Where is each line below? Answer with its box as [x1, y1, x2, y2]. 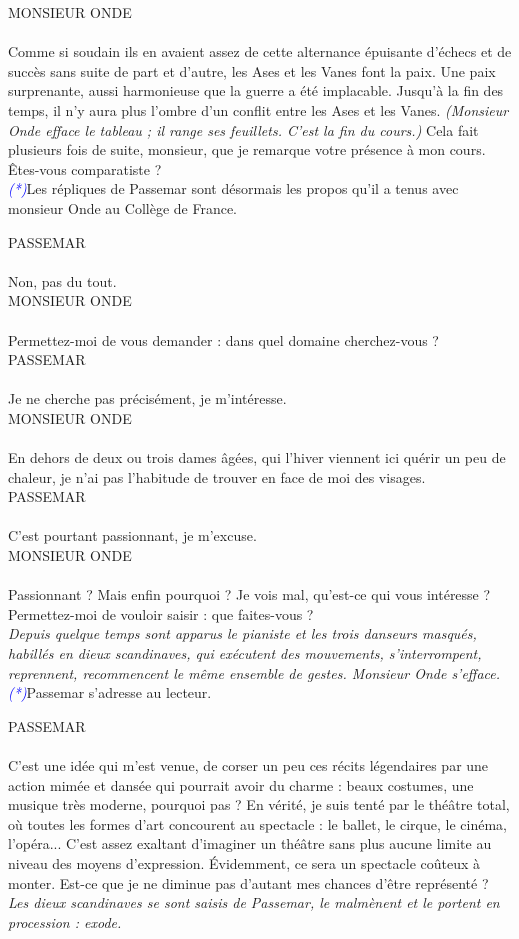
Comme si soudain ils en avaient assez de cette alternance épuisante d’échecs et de [8, 41, 512, 62]
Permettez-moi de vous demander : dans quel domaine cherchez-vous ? [8, 329, 439, 350]
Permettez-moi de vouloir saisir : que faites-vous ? [8, 603, 314, 624]
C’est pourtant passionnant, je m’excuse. [8, 525, 257, 546]
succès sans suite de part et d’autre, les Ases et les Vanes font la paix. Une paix [8, 60, 496, 81]
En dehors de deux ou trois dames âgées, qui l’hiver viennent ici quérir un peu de [8, 447, 506, 468]
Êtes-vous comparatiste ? [8, 158, 162, 179]
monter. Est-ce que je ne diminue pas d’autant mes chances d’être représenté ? [8, 872, 489, 893]
